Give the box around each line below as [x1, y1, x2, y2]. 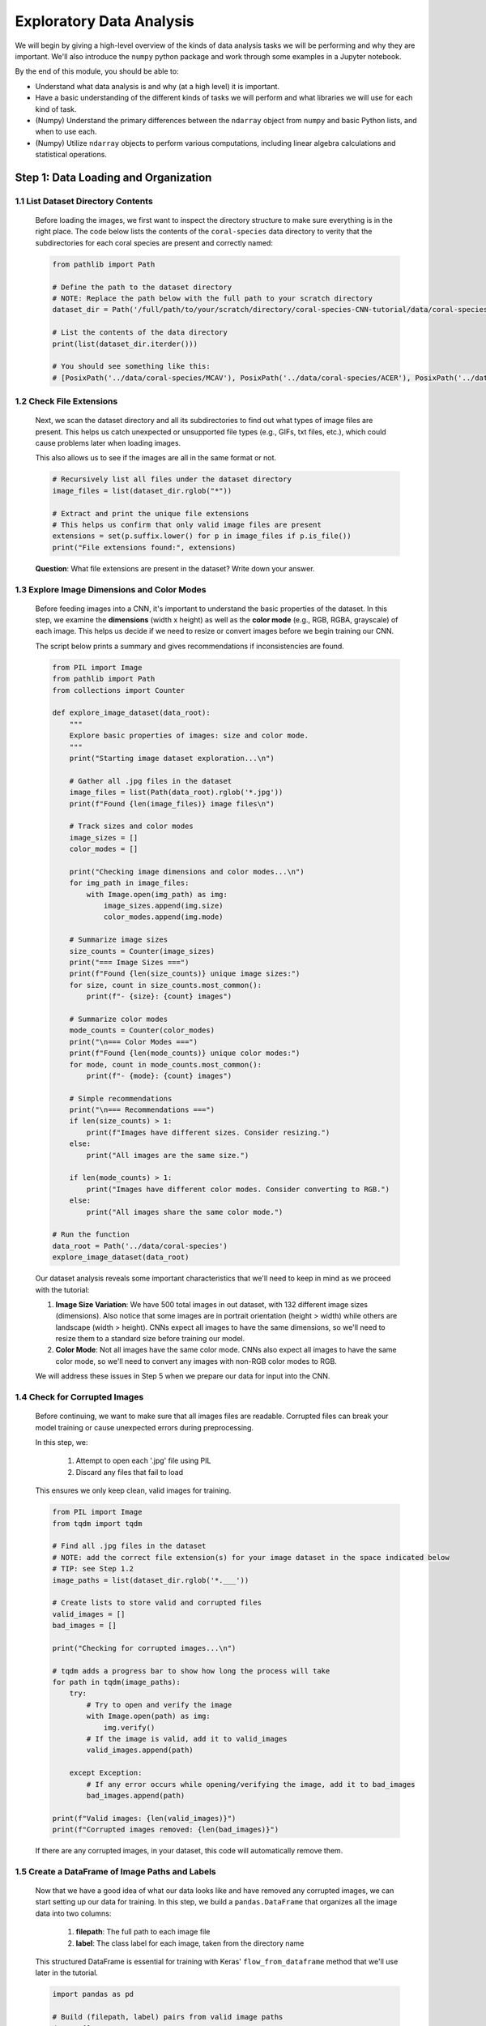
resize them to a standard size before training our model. [55, 1334, 245, 1344]
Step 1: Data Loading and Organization [15, 170, 212, 184]
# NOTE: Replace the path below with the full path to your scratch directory [52, 293, 373, 303]
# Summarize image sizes [69, 935, 168, 944]
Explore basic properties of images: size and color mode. [69, 731, 309, 741]
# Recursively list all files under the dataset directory [52, 475, 292, 484]
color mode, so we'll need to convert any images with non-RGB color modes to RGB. [55, 1356, 338, 1366]
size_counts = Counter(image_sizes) [69, 947, 215, 955]
